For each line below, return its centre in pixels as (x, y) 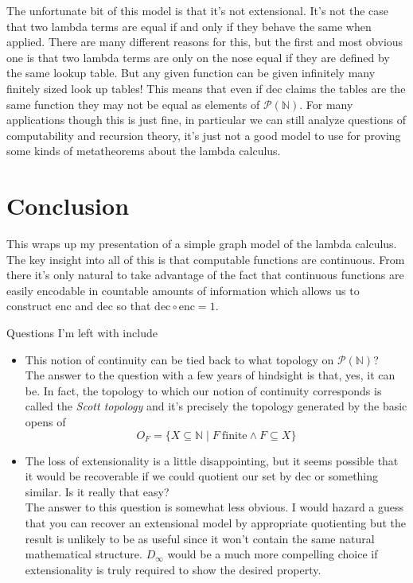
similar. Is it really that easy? (97, 491)
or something (347, 476)
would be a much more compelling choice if (273, 554)
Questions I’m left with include (82, 333)
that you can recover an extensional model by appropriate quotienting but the (216, 522)
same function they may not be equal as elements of (133, 104)
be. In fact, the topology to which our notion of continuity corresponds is (203, 390)
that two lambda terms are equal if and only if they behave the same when (189, 26)
